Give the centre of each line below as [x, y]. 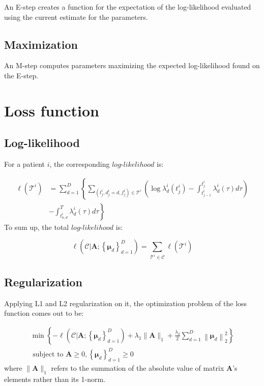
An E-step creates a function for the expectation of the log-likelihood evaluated [128, 7]
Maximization [41, 44]
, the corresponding [80, 164]
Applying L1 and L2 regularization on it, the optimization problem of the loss [126, 303]
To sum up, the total [37, 227]
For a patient [24, 164]
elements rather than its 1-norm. [55, 379]
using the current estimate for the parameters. [76, 17]
